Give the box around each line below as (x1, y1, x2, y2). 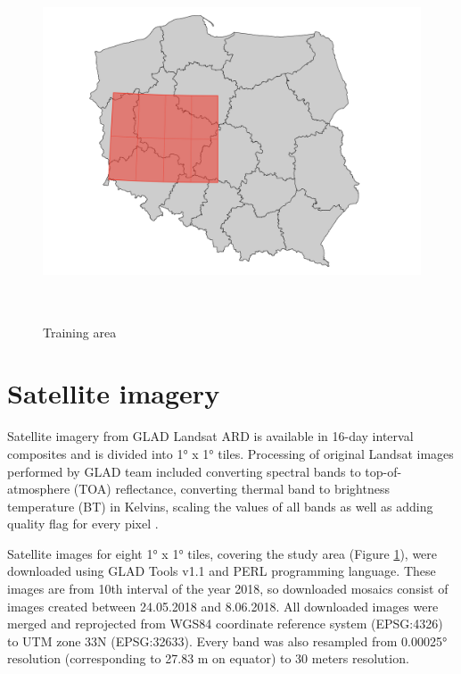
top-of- (365, 462, 402, 480)
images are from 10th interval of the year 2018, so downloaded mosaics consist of (7, 579, 449, 598)
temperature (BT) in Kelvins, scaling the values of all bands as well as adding (7, 496, 433, 515)
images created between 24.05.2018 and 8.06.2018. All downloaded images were (7, 596, 439, 615)
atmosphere (7, 479, 70, 498)
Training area (43, 322, 117, 341)
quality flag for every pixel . (7, 514, 159, 533)
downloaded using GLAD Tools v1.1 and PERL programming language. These (7, 562, 436, 580)
